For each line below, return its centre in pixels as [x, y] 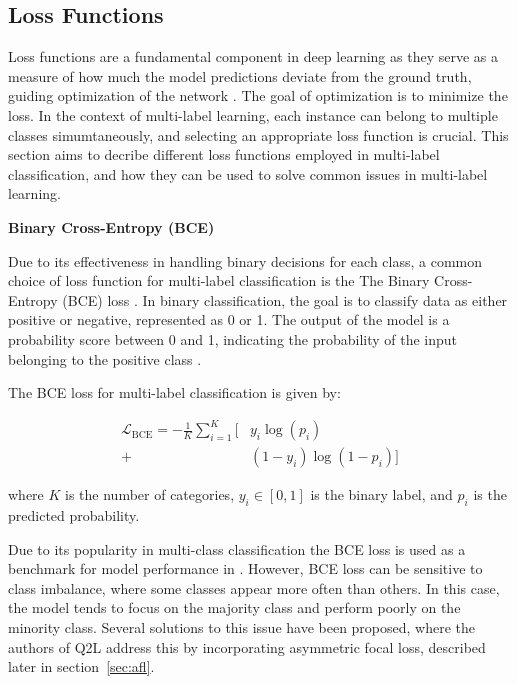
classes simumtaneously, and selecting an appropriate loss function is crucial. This [258, 134]
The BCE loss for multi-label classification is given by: [174, 392]
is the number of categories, [150, 494]
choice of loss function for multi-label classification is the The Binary [219, 280]
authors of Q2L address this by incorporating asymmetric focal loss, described [247, 646]
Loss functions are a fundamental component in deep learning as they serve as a [253, 56]
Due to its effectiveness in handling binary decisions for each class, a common [245, 260]
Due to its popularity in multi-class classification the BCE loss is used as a [237, 548]
